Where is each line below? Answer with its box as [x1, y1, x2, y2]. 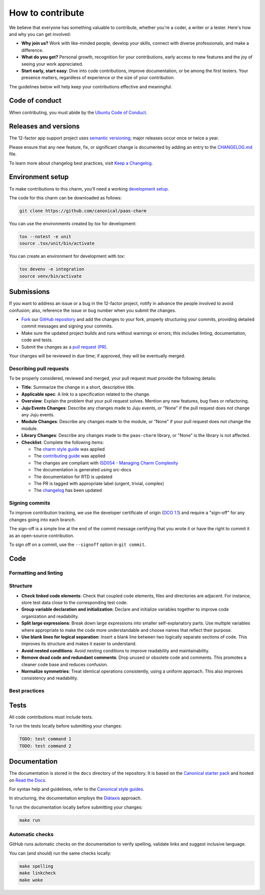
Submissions [9, 288, 50, 296]
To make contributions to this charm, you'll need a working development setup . [9, 186, 169, 191]
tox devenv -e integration [19, 267, 84, 272]
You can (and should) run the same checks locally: [9, 850, 111, 856]
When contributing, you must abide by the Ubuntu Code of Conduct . [9, 109, 147, 115]
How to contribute [9, 7, 84, 18]
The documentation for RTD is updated [33, 474, 113, 480]
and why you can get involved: [9, 31, 71, 37]
